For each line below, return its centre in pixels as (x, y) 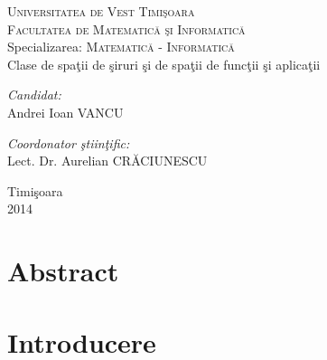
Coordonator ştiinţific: (69, 142)
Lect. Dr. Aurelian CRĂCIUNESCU (107, 161)
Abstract (63, 271)
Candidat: (34, 95)
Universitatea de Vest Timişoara (101, 11)
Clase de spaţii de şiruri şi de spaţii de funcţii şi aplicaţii (164, 64)
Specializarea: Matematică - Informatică (121, 47)
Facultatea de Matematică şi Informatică (126, 28)
